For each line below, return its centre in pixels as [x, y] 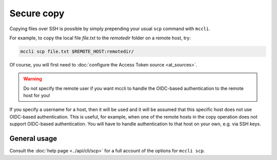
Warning [33, 79]
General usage [33, 139]
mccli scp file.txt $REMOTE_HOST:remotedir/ [77, 51]
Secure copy [37, 13]
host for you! [37, 96]
